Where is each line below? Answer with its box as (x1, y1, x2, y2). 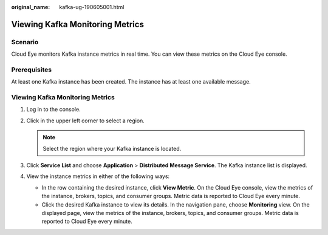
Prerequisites (11, 65, 52, 74)
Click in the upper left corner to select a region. (26, 117, 145, 124)
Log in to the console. (26, 106, 81, 113)
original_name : (11, 4, 50, 10)
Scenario (11, 38, 39, 46)
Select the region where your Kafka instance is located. (43, 145, 182, 152)
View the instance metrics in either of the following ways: (26, 173, 170, 180)
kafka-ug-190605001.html (59, 4, 125, 10)
